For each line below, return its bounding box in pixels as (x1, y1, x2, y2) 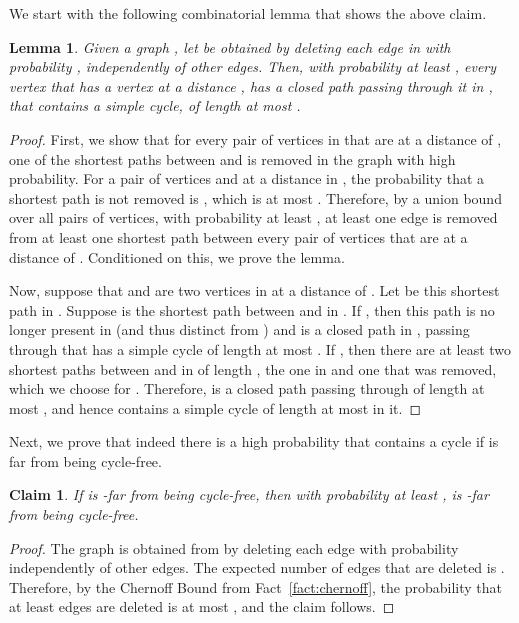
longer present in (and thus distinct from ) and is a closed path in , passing (9, 319, 470, 340)
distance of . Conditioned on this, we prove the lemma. (9, 246, 345, 267)
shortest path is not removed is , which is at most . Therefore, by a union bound (9, 187, 502, 208)
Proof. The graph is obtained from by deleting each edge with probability (9, 537, 459, 558)
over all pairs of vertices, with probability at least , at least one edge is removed (9, 207, 498, 228)
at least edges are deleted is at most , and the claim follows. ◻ (9, 596, 395, 617)
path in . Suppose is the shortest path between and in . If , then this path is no (9, 299, 495, 320)
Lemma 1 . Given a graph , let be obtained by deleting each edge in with (9, 36, 451, 57)
